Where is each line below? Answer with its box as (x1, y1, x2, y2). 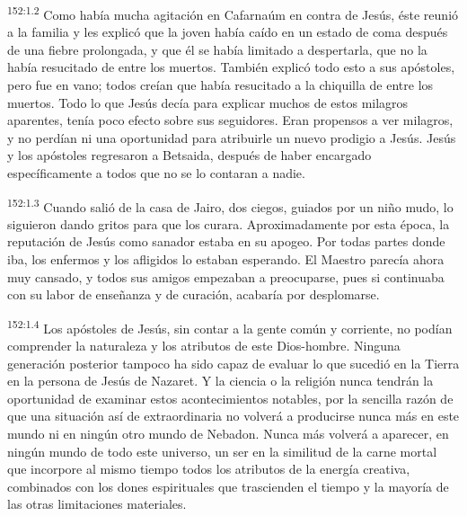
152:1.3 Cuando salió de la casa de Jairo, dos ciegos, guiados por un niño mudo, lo (7, 194, 454, 216)
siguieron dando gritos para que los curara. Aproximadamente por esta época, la (7, 214, 450, 233)
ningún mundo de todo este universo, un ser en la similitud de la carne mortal (7, 441, 437, 460)
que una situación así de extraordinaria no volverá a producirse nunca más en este (7, 406, 460, 425)
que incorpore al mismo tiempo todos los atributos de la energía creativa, (7, 459, 410, 478)
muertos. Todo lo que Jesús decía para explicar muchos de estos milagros (7, 93, 409, 111)
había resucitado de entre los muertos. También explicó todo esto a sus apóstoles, (7, 58, 455, 76)
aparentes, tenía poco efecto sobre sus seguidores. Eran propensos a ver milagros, (7, 111, 454, 129)
